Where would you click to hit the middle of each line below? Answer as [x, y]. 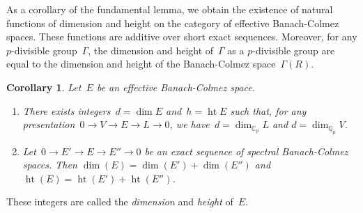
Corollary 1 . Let [44, 87]
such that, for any [268, 110]
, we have [190, 124]
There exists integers [67, 110]
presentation [49, 124]
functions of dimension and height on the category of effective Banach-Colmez [173, 23]
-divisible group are [294, 50]
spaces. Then [50, 165]
